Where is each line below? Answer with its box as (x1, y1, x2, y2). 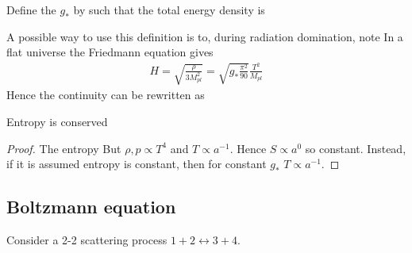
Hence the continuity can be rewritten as (6, 86, 205, 103)
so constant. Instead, (305, 140, 406, 156)
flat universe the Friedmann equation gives (6, 44, 214, 60)
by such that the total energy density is (73, 2, 265, 17)
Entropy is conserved (6, 113, 108, 129)
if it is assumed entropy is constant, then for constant (6, 155, 267, 172)
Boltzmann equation (6, 194, 176, 219)
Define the (6, 2, 56, 17)
